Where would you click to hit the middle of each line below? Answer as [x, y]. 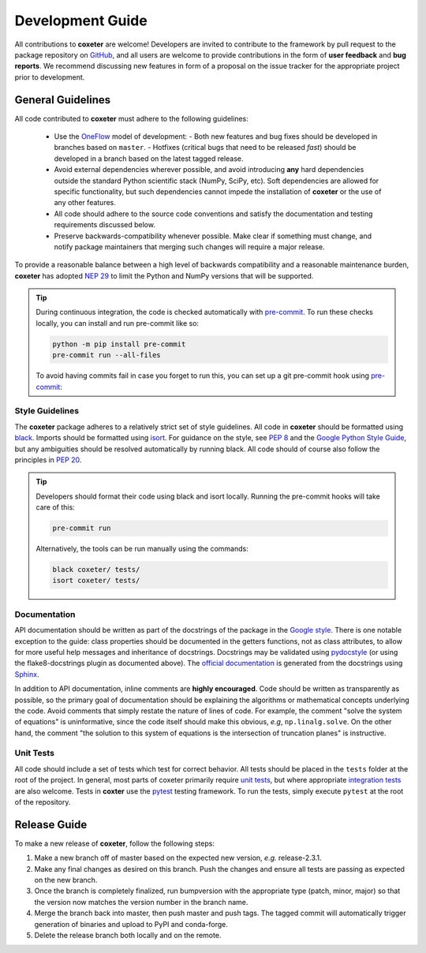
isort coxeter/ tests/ [96, 581]
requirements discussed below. [105, 225]
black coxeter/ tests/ [96, 570]
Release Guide [51, 824]
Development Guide [81, 21]
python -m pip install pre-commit [119, 344]
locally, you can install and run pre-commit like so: [118, 323]
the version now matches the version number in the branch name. [141, 902]
